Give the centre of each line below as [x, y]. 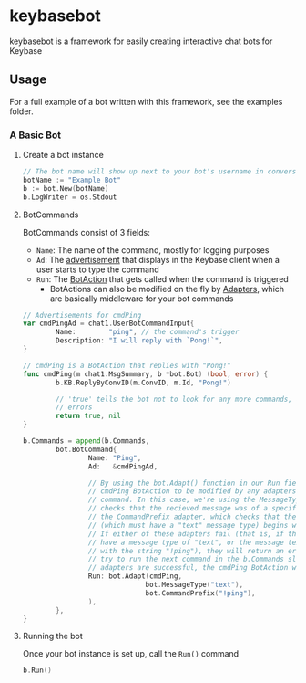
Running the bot [53, 636]
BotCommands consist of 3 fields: [86, 232]
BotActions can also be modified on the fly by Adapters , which [167, 289]
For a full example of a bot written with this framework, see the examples [146, 101]
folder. [21, 111]
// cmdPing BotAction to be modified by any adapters [192, 491]
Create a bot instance [63, 155]
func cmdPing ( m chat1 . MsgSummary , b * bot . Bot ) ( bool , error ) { [145, 374]
